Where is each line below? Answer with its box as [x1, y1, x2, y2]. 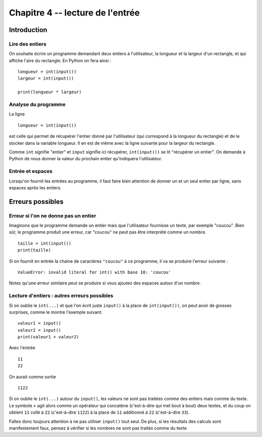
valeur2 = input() [17, 327, 62, 333]
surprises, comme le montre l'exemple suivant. [9, 309, 103, 315]
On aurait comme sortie [9, 374, 56, 380]
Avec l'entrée [9, 345, 36, 351]
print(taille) [17, 248, 51, 253]
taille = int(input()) [17, 240, 72, 246]
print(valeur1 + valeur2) [17, 334, 80, 340]
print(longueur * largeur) [17, 89, 82, 95]
